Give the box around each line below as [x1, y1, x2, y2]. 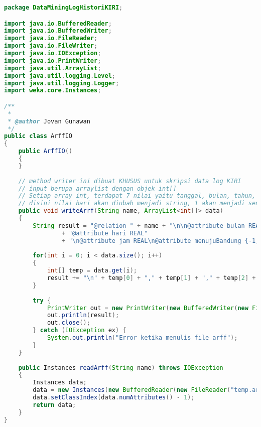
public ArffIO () [18, 148, 73, 155]
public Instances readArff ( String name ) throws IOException [18, 364, 223, 371]
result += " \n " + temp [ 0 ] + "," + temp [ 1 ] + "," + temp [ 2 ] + [47, 274, 256, 282]
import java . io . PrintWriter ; [4, 57, 101, 64]
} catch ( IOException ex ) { [33, 327, 126, 334]
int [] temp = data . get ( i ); [47, 267, 137, 274]
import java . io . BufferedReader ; [4, 20, 112, 27]
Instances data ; [33, 379, 87, 386]
